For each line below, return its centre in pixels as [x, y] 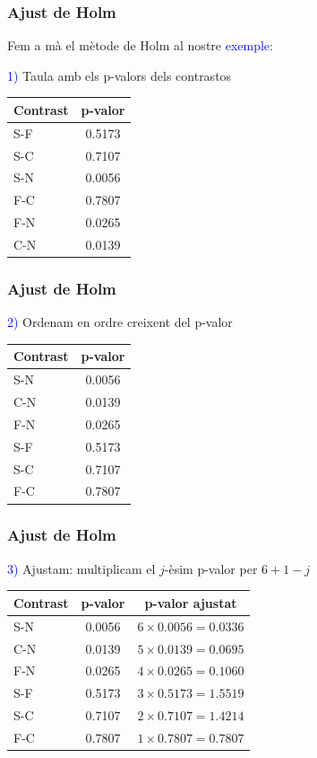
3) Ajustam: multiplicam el [81, 568]
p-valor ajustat [191, 602]
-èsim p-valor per [211, 568]
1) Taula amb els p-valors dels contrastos [120, 75]
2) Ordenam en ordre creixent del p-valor [120, 322]
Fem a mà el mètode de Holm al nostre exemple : [140, 45]
